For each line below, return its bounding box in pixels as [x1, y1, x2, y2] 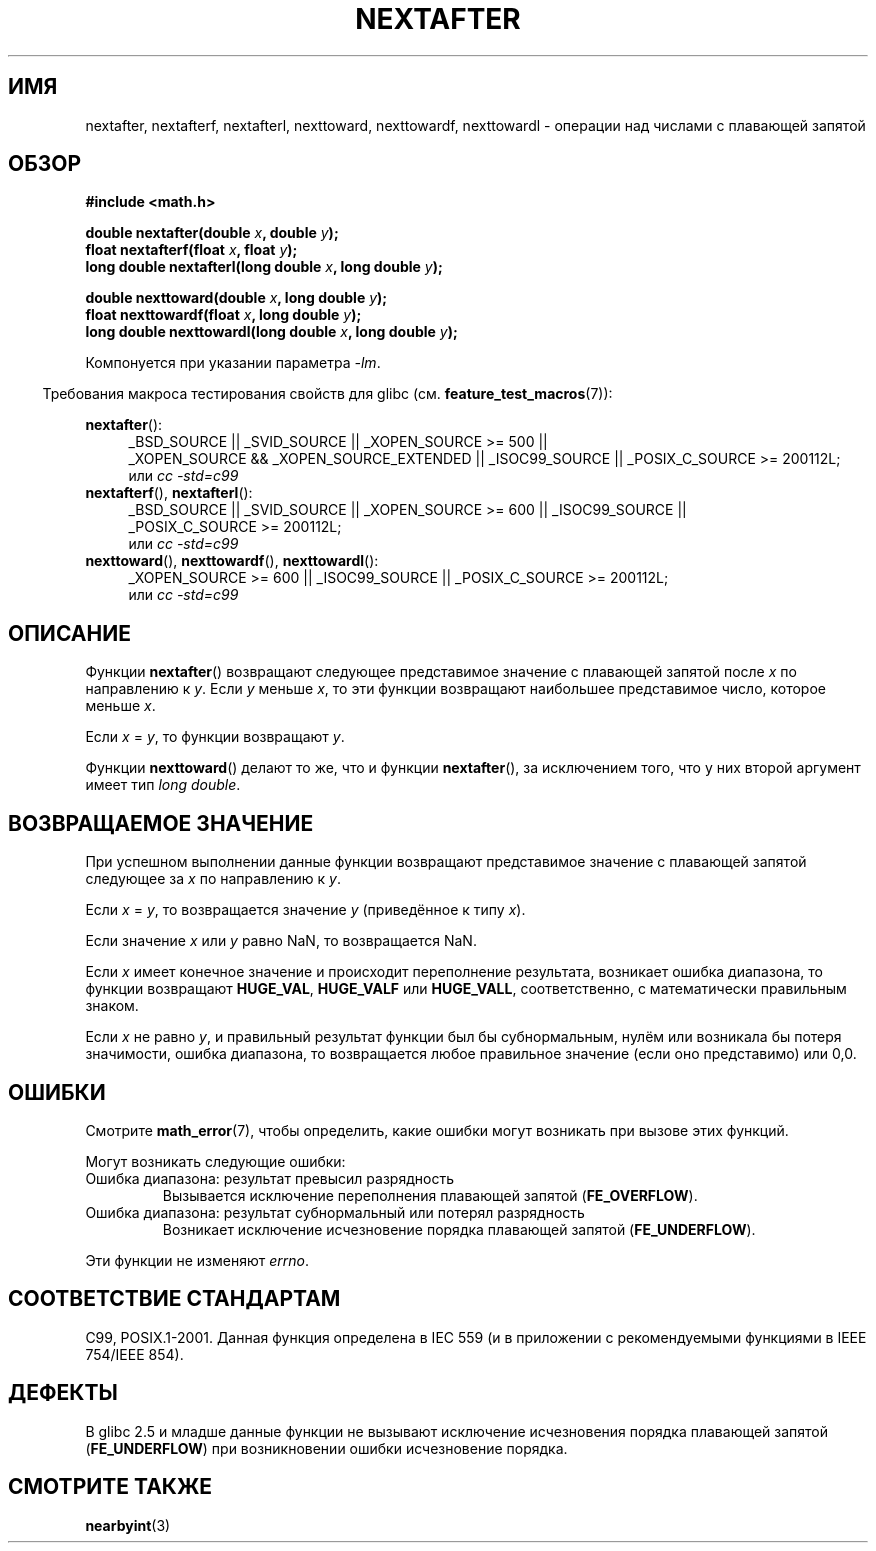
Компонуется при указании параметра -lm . [85, 354, 381, 372]
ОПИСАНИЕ [8, 620, 131, 646]
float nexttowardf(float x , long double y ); [85, 306, 362, 324]
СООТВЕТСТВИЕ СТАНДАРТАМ [8, 1286, 341, 1312]
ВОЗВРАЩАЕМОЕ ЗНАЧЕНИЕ [8, 810, 314, 836]
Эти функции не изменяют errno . [85, 1251, 309, 1269]
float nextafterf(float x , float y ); [85, 241, 298, 259]
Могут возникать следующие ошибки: [85, 1152, 346, 1170]
